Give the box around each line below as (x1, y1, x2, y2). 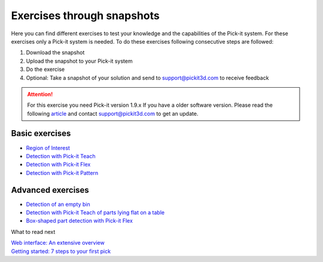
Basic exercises (11, 128, 71, 138)
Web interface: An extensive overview (11, 239, 105, 246)
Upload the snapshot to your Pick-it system (26, 57, 133, 64)
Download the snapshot (26, 49, 85, 56)
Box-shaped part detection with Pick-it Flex (26, 217, 133, 224)
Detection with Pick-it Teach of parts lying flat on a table (26, 209, 164, 216)
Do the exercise (26, 66, 65, 73)
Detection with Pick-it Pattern (26, 169, 99, 176)
